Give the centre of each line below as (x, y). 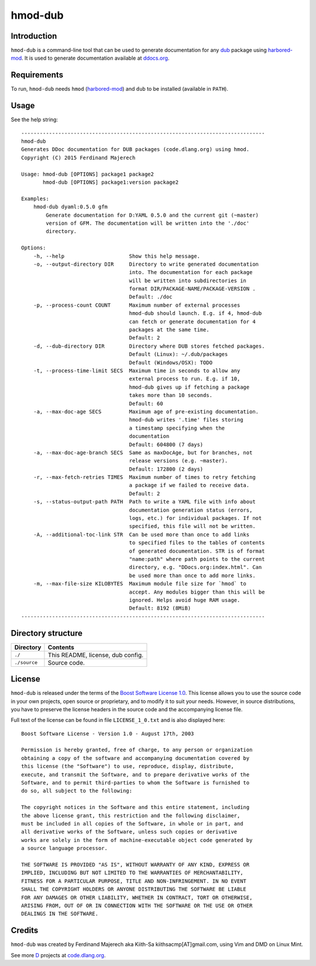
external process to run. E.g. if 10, (185, 379)
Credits (25, 931)
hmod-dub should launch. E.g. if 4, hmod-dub (195, 314)
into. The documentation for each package (191, 273)
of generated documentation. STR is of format (197, 551)
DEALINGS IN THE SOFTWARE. (60, 914)
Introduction (34, 36)
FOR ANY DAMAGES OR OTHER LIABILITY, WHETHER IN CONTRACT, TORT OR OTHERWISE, (137, 898)
